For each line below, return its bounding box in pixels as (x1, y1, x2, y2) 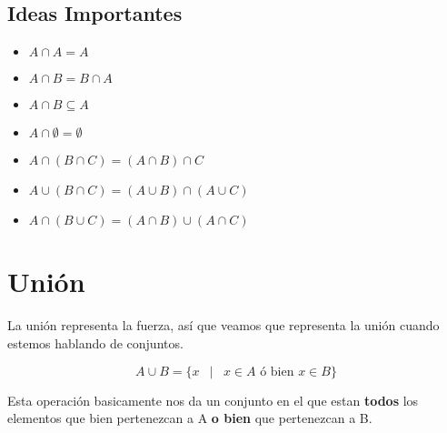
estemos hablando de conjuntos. (7, 333, 184, 352)
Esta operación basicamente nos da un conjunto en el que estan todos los (7, 390, 419, 409)
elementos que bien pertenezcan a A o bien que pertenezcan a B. (7, 408, 372, 428)
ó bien (260, 365, 294, 378)
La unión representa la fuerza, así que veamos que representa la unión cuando (7, 316, 440, 335)
